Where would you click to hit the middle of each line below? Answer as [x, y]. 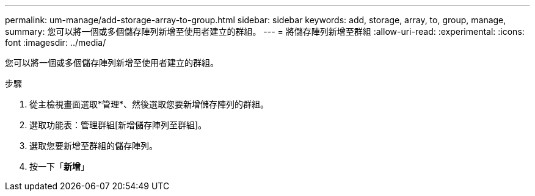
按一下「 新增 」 [59, 166]
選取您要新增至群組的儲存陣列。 [93, 146]
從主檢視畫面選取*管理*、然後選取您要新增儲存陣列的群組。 [149, 104]
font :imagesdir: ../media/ [56, 42]
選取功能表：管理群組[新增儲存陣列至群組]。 [118, 125]
